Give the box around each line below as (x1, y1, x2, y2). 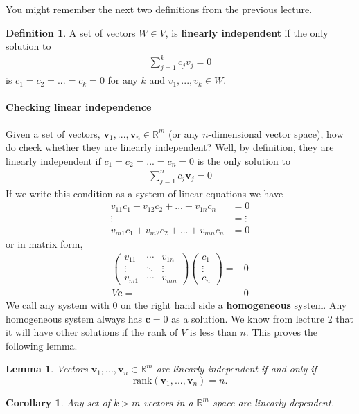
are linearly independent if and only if (156, 361, 317, 376)
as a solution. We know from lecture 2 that (171, 311, 353, 325)
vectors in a (143, 395, 193, 409)
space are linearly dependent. (212, 395, 334, 409)
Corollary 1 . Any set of (6, 395, 110, 409)
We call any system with (6, 297, 110, 312)
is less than (189, 325, 237, 339)
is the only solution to (197, 153, 290, 168)
